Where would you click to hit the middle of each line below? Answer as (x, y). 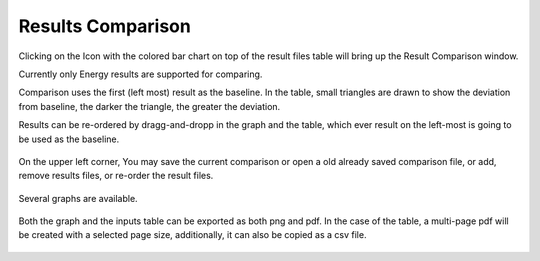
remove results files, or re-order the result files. (116, 176)
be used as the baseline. (69, 139)
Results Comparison (105, 26)
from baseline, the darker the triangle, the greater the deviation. (149, 106)
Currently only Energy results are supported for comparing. (140, 74)
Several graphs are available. (78, 198)
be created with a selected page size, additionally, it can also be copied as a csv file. (192, 235)
